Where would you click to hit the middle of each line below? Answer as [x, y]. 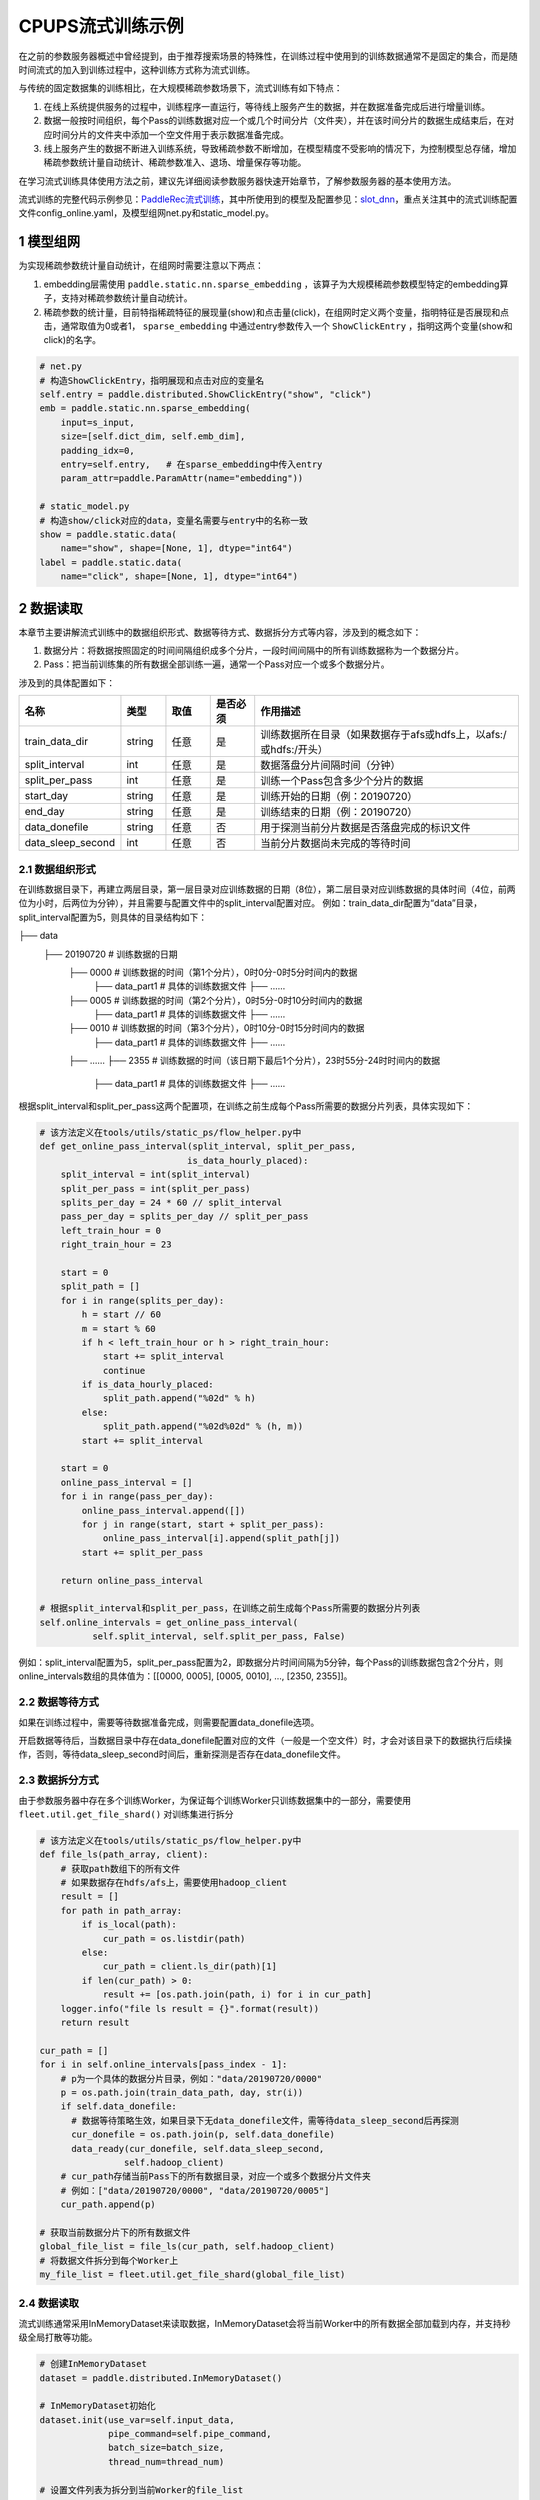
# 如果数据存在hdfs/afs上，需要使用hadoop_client [174, 1883]
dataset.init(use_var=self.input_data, [137, 2419]
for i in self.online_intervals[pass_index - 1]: [163, 2064]
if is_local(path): [129, 1924]
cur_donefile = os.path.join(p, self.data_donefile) [203, 2134]
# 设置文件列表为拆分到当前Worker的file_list [141, 2489]
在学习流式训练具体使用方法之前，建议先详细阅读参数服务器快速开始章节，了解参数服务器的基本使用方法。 [237, 181]
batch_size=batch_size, [166, 2448]
